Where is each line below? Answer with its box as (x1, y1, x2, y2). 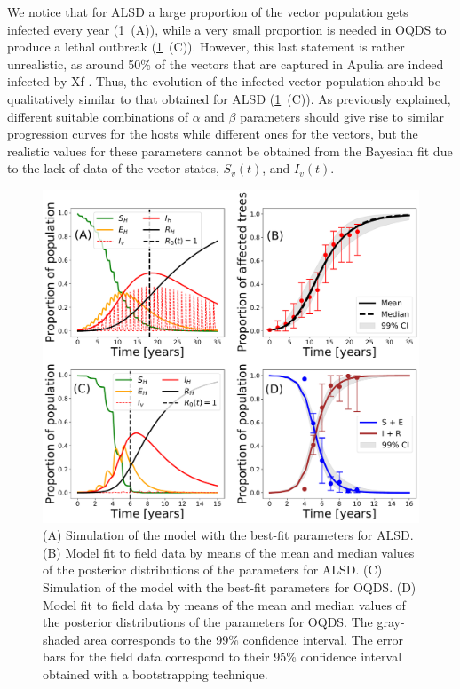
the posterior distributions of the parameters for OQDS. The (43, 613, 373, 631)
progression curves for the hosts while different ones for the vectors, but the (7, 124, 418, 143)
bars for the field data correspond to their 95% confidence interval (43, 647, 402, 666)
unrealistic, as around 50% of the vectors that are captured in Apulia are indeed (7, 54, 444, 73)
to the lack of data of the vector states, (7, 159, 219, 178)
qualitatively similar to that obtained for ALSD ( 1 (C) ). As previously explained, (7, 89, 451, 107)
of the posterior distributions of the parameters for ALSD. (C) (43, 560, 383, 579)
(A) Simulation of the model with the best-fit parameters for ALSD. (43, 526, 414, 544)
